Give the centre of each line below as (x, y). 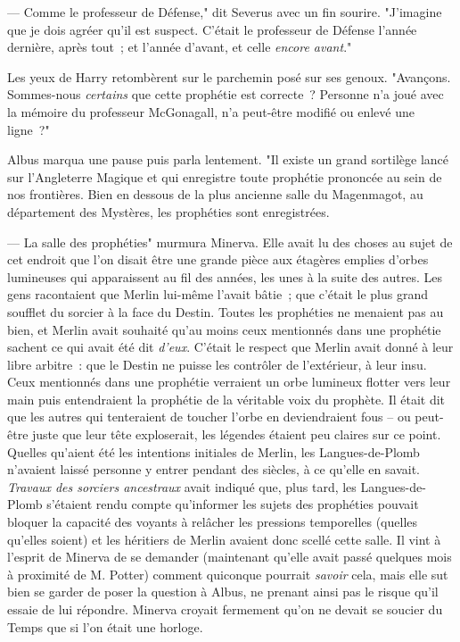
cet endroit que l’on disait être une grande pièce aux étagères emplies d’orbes (218, 259)
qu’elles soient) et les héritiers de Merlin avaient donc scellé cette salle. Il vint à (224, 539)
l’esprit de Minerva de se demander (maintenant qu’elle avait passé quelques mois (230, 557)
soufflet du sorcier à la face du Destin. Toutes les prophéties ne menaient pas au (226, 311)
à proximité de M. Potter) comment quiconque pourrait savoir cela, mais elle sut (228, 574)
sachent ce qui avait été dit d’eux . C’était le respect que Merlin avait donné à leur (230, 347)
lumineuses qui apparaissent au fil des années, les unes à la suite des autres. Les (225, 276)
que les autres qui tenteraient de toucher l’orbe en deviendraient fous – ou (209, 417)
